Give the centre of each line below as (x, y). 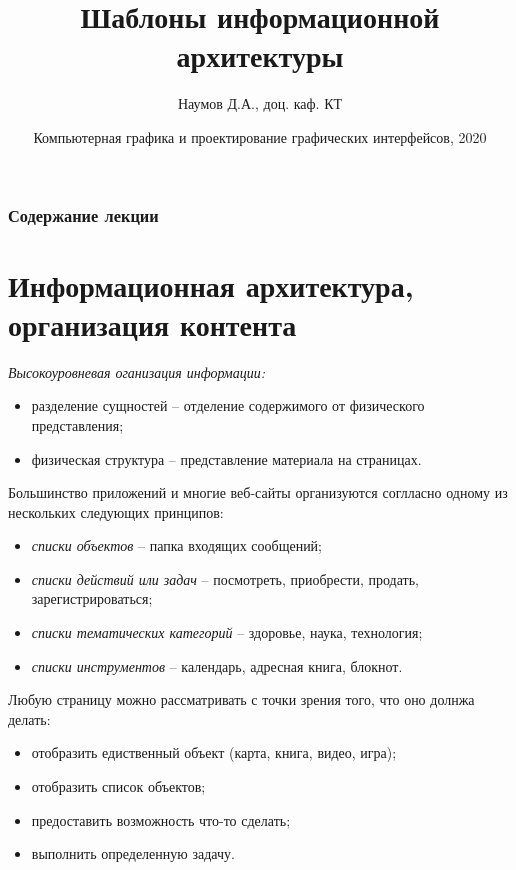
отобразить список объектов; (118, 786)
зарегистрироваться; (92, 598)
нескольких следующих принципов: (116, 511)
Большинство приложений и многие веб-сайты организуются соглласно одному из (258, 492)
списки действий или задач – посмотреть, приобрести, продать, (225, 578)
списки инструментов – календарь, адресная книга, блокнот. (217, 665)
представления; (77, 424)
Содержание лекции (83, 214)
